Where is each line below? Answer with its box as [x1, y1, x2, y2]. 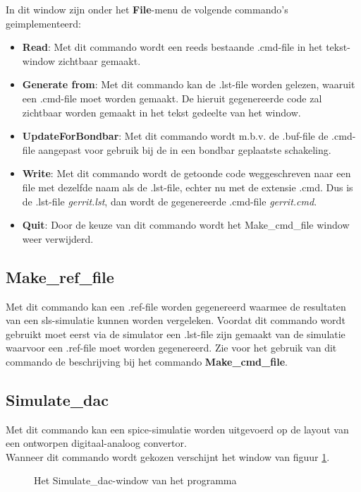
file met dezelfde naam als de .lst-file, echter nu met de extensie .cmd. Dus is [22, 179, 353, 194]
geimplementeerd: [6, 16, 81, 30]
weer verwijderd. [22, 231, 94, 246]
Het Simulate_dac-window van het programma [34, 473, 237, 488]
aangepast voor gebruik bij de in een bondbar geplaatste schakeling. [38, 142, 331, 157]
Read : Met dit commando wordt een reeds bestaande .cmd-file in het [22, 40, 323, 54]
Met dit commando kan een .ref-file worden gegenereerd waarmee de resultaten [6, 299, 346, 313]
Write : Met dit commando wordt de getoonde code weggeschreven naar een [22, 166, 351, 181]
